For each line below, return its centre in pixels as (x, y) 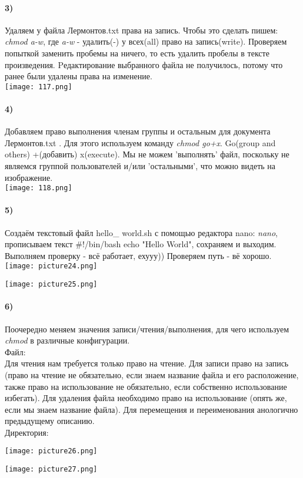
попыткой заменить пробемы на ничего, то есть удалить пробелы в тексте (137, 53)
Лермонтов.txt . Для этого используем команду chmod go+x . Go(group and (140, 142)
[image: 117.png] (39, 87)
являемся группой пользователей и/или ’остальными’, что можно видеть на (140, 166)
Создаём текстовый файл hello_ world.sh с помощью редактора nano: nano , (141, 232)
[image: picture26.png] (51, 451)
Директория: (27, 432)
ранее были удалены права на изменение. (79, 76)
